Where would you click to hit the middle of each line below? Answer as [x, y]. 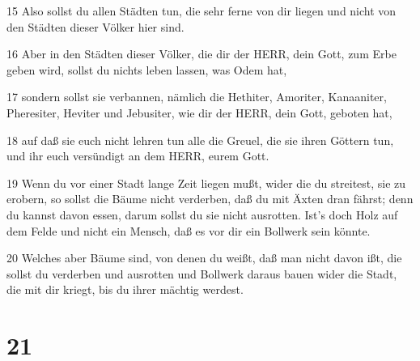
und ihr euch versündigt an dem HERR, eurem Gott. [138, 156]
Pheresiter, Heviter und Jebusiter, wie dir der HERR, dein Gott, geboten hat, [199, 112]
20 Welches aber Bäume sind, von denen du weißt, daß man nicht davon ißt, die [204, 258]
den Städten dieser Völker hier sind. [95, 26]
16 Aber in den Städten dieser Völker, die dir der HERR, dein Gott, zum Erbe [202, 54]
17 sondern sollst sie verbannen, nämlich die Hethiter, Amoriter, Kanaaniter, [197, 97]
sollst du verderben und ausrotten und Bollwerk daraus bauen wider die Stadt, [202, 273]
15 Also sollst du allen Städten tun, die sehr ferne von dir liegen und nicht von [202, 11]
